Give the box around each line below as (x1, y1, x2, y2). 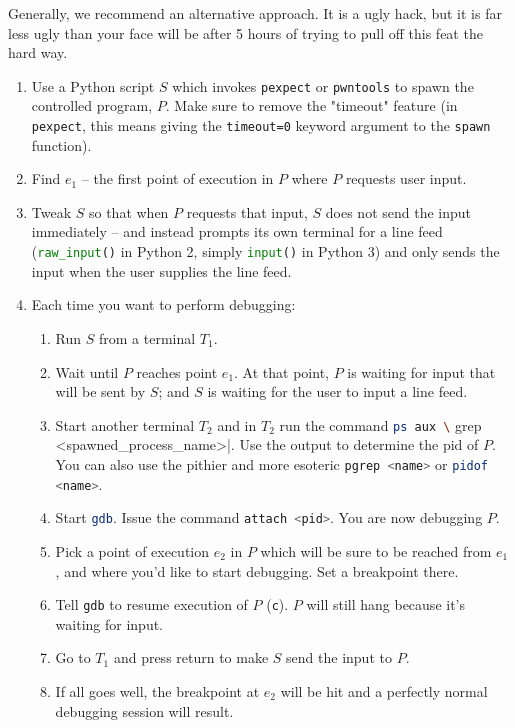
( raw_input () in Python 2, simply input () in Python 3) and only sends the (31, 241, 500, 262)
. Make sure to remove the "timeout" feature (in (165, 95, 458, 116)
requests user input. (345, 168, 467, 189)
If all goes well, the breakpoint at (55, 680, 260, 701)
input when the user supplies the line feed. (31, 260, 292, 281)
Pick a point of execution (55, 540, 210, 561)
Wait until (55, 361, 119, 382)
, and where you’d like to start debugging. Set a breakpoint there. (55, 560, 459, 581)
